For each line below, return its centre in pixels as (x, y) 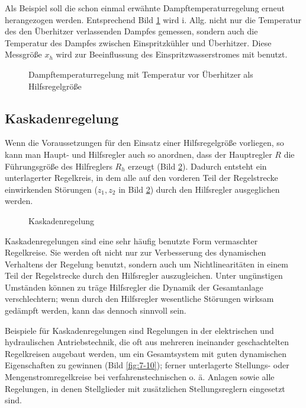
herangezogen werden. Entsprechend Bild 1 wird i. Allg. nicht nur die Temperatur (153, 19)
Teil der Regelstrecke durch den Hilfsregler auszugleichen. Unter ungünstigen (144, 275)
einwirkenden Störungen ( (51, 189)
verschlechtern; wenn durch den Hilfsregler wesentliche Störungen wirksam (139, 299)
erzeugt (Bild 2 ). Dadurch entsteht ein (197, 166)
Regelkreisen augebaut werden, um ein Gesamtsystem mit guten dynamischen (146, 353)
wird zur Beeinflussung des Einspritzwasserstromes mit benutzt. (172, 54)
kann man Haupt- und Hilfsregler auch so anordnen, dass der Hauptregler (138, 154)
